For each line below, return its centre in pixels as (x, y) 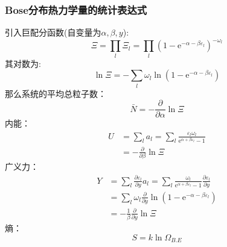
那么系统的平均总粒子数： (56, 93)
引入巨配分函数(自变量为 (53, 32)
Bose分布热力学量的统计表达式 (76, 9)
